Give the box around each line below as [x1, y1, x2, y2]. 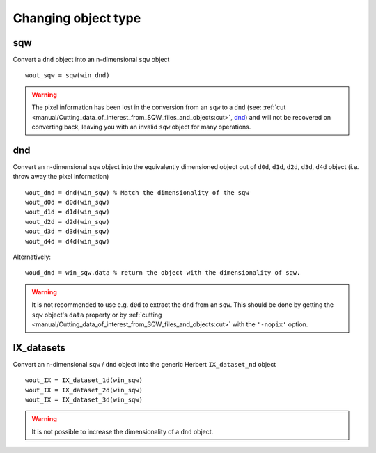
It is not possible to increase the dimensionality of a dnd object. [31, 427, 214, 436]
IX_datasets [13, 342, 66, 353]
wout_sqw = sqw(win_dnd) [25, 72, 110, 79]
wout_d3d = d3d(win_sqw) [25, 228, 110, 236]
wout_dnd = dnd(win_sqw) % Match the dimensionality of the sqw [25, 189, 250, 196]
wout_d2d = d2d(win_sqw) [25, 218, 110, 225]
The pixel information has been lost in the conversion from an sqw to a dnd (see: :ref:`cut [31, 103, 286, 111]
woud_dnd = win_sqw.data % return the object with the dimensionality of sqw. [25, 269, 301, 277]
